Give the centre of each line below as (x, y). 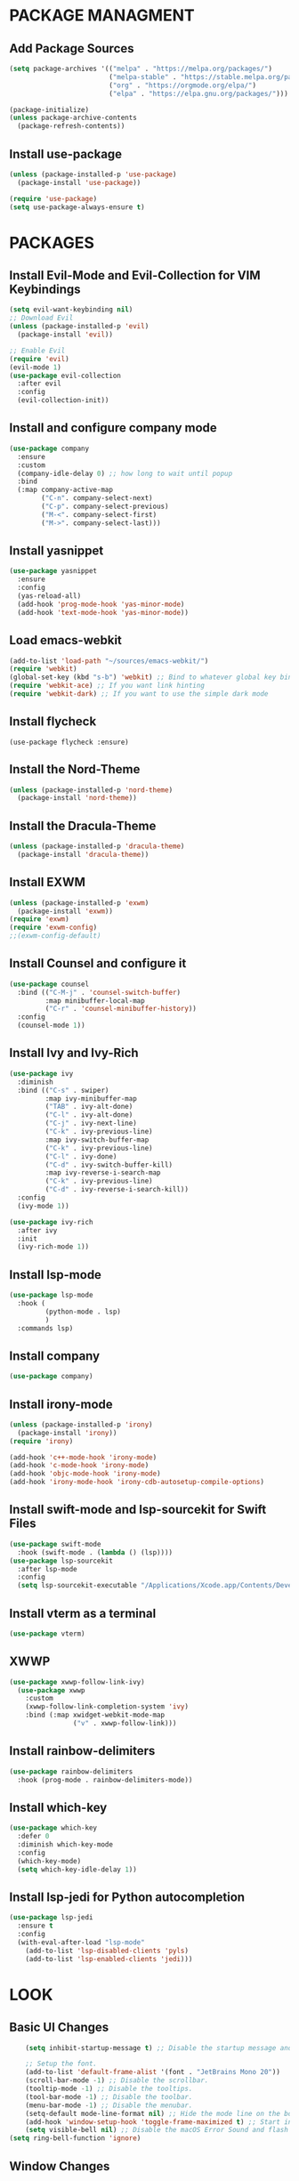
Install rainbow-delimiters (82, 1751)
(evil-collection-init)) (63, 400)
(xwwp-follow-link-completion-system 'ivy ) (107, 1707)
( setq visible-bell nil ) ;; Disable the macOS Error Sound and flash (157, 2130)
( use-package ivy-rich (51, 1222)
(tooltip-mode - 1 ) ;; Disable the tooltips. (109, 2089)
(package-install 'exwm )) (65, 911)
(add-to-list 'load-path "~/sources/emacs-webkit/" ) (109, 661)
